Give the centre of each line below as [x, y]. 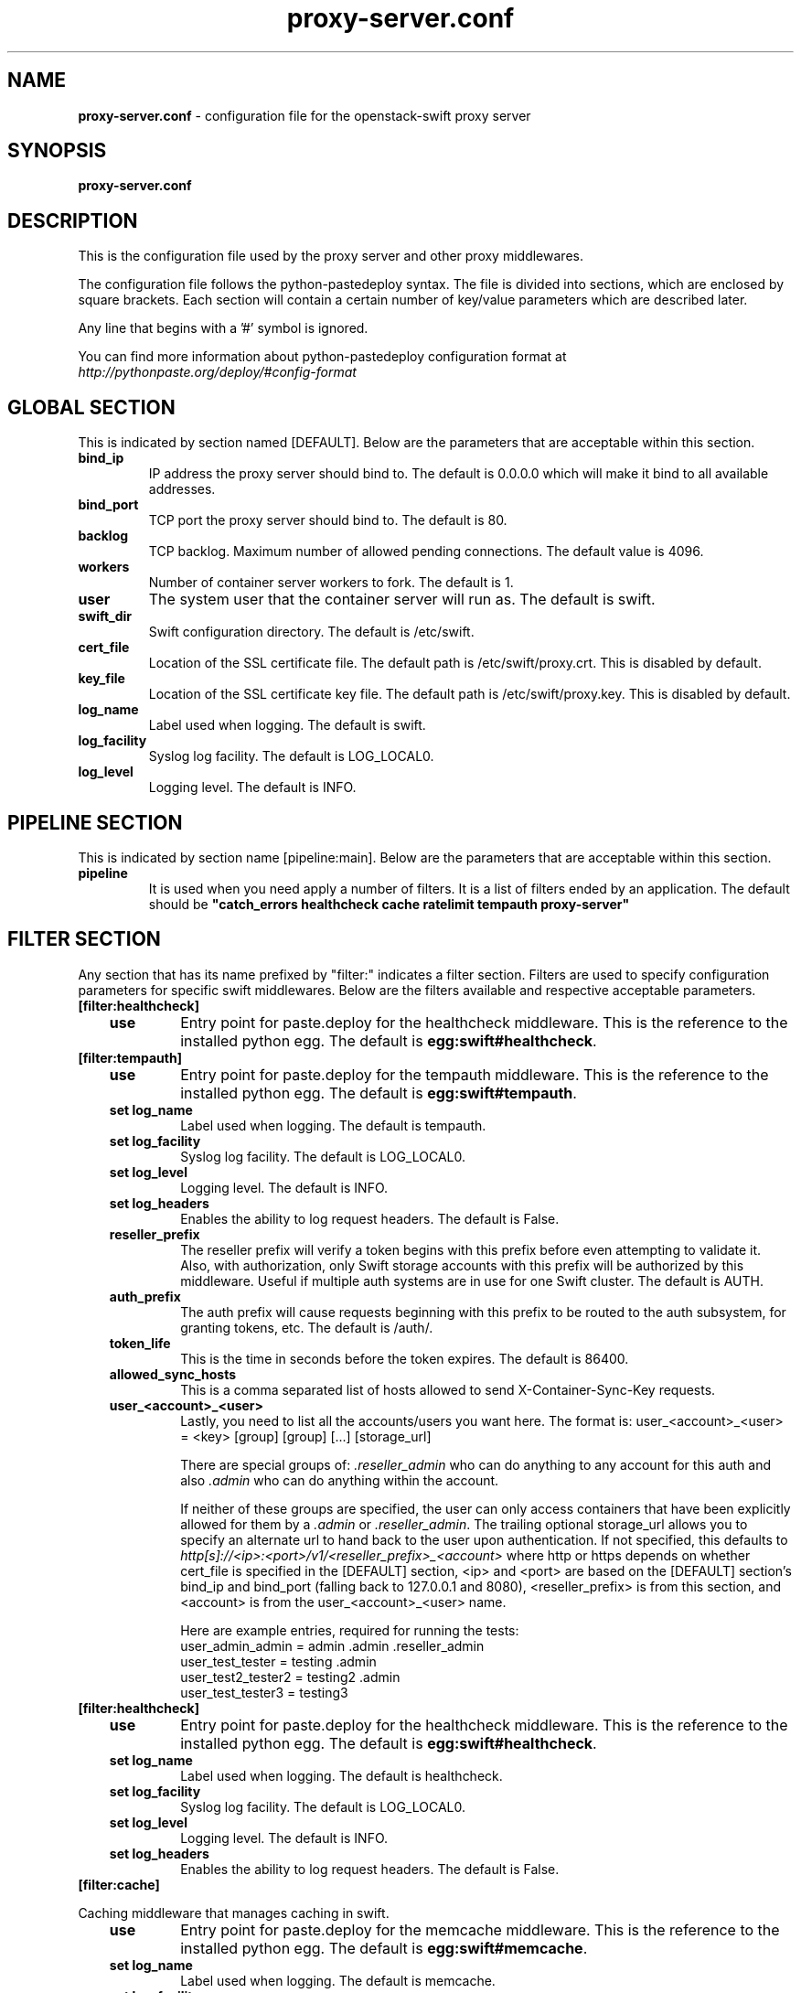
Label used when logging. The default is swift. [287, 725]
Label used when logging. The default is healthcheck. [342, 1775]
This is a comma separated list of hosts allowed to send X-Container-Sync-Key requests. [448, 1389]
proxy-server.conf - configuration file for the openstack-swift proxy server [304, 115]
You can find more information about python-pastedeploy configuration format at [322, 357]
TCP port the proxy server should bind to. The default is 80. [328, 520]
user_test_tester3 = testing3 [264, 1692]
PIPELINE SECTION [95, 822]
